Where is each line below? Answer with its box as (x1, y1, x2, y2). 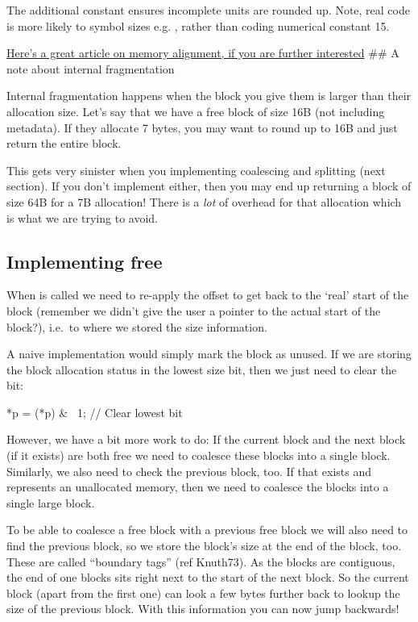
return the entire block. (6, 135, 122, 152)
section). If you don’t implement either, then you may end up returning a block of (6, 177, 412, 194)
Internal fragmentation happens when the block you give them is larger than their (6, 87, 412, 104)
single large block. (6, 494, 95, 511)
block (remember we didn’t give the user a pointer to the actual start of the (6, 302, 381, 319)
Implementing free (6, 248, 163, 273)
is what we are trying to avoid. (6, 209, 158, 226)
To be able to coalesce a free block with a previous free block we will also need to (6, 521, 408, 538)
